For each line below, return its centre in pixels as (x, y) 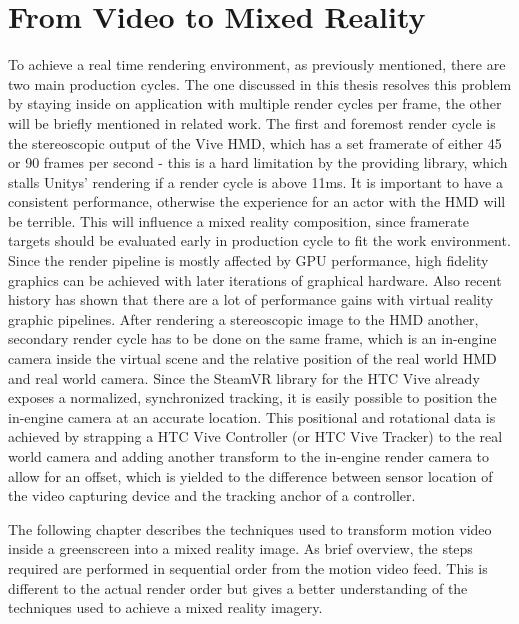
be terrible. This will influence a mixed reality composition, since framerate (238, 220)
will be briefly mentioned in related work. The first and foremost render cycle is (252, 122)
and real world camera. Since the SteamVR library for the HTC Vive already (244, 377)
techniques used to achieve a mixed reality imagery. (165, 607)
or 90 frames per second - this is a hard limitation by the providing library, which (258, 162)
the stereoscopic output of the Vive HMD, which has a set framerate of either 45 (255, 142)
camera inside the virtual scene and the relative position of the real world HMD (252, 358)
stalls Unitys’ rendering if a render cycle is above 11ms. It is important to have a (255, 181)
